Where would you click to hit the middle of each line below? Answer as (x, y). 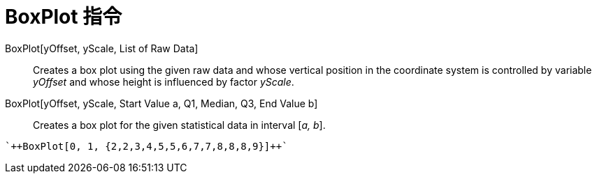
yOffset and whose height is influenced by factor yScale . (164, 81)
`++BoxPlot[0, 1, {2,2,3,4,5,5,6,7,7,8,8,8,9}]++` (146, 146)
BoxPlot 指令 (64, 17)
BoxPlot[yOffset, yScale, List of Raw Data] (102, 48)
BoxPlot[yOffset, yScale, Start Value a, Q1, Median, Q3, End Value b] (161, 103)
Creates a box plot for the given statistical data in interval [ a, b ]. (179, 125)
